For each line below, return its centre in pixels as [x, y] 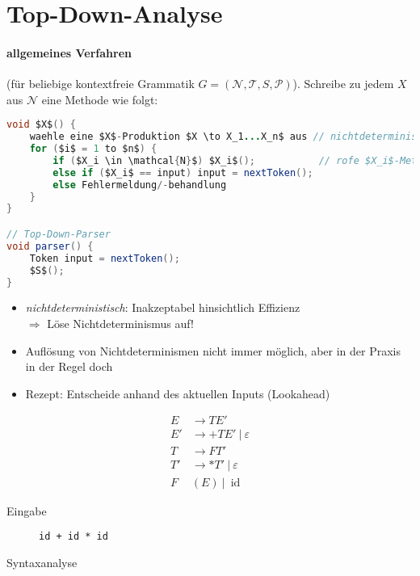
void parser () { [50, 246]
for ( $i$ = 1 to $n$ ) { [93, 149]
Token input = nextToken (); [105, 258]
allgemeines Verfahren [69, 52]
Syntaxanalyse [42, 562]
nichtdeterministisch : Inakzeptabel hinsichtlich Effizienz [163, 307]
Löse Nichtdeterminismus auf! [120, 323]
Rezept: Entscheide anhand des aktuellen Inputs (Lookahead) [178, 393]
